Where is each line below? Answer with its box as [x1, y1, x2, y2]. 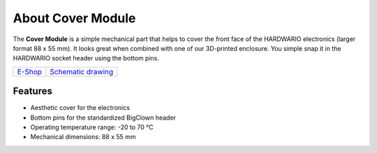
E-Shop [17, 67, 42, 76]
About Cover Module [13, 10, 136, 26]
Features [13, 86, 52, 97]
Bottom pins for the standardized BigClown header [30, 113, 176, 122]
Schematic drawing [50, 67, 114, 76]
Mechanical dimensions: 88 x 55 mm [30, 133, 136, 141]
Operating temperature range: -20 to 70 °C [30, 123, 154, 131]
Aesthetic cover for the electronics [30, 104, 131, 112]
